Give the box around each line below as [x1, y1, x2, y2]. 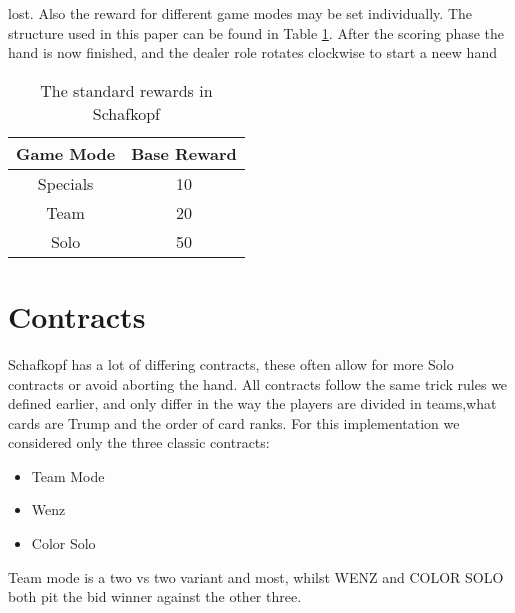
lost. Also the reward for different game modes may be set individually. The [8, 3, 473, 23]
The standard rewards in [40, 78, 213, 102]
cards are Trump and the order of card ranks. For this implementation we [8, 412, 460, 433]
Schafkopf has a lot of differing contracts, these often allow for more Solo [8, 353, 454, 374]
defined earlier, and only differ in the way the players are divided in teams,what [8, 393, 497, 414]
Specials [37, 171, 94, 195]
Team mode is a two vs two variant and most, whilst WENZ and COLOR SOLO [8, 566, 504, 587]
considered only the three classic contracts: [8, 432, 270, 453]
